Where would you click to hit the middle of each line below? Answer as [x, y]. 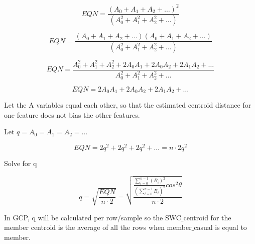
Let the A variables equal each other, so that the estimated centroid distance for [128, 105]
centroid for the [207, 217]
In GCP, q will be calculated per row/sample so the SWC [93, 217]
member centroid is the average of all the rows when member [98, 227]
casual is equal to [220, 227]
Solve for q [21, 163]
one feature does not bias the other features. [72, 114]
